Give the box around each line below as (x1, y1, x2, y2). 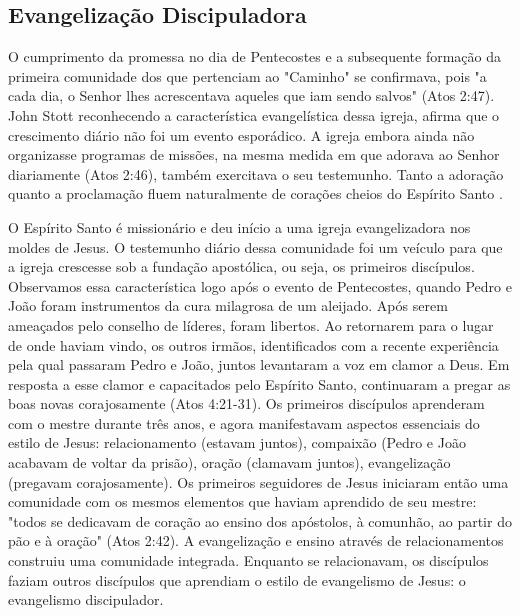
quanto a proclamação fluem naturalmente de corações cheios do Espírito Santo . (8, 183, 503, 204)
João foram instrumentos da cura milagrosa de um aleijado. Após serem (8, 295, 448, 316)
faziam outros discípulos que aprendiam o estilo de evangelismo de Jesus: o (8, 569, 466, 590)
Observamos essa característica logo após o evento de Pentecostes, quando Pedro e (8, 275, 512, 296)
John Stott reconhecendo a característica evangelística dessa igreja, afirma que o (8, 104, 500, 125)
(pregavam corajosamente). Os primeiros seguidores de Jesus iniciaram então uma (8, 471, 509, 492)
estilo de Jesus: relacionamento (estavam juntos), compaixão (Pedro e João (8, 432, 466, 453)
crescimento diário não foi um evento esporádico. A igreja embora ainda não (8, 124, 475, 145)
